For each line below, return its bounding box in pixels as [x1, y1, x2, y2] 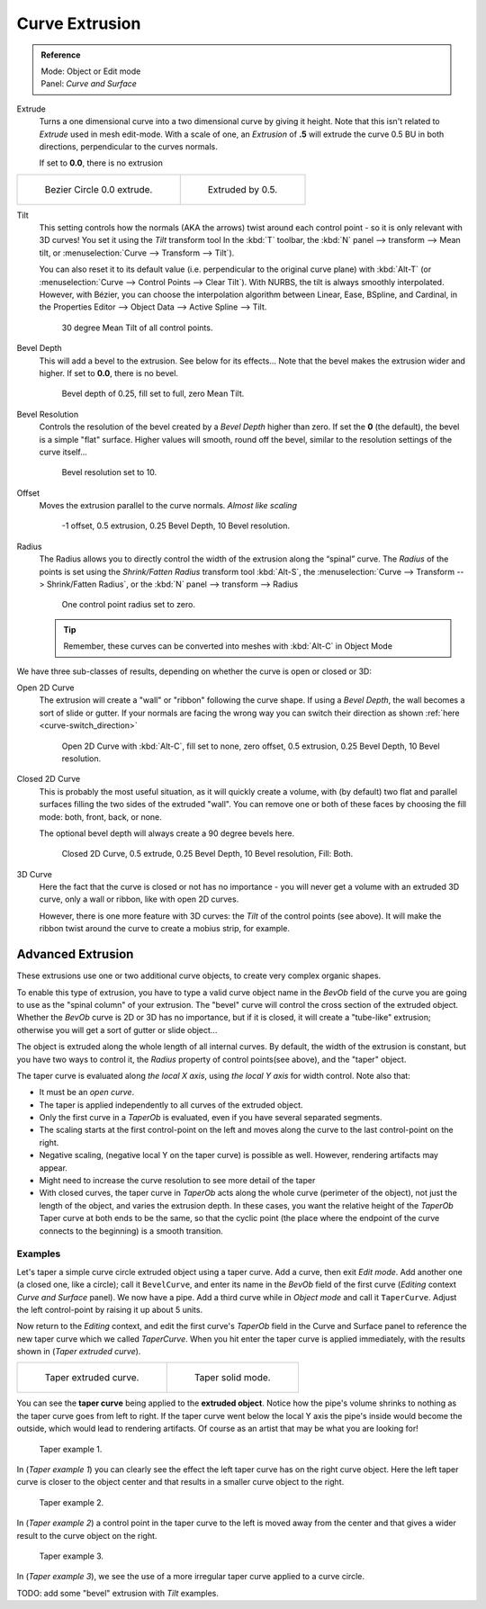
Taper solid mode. [193, 1371, 271, 1384]
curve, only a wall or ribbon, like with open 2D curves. [39, 894, 239, 904]
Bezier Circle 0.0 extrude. [44, 183, 153, 195]
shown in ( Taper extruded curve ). [16, 1346, 141, 1357]
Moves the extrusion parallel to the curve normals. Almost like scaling [39, 500, 297, 511]
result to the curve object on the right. [16, 1530, 157, 1541]
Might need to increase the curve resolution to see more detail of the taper [39, 1175, 316, 1186]
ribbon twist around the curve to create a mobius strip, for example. [39, 923, 290, 934]
